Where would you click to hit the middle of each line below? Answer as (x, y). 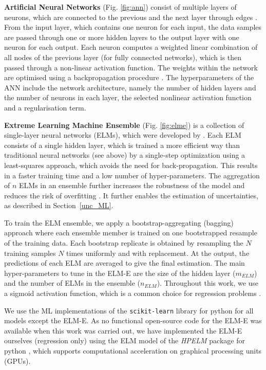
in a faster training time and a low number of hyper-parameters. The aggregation (132, 175)
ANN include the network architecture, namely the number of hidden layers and (130, 87)
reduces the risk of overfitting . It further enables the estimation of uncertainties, (131, 195)
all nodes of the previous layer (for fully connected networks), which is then (123, 57)
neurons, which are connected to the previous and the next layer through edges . (131, 17)
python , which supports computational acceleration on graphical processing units (133, 351)
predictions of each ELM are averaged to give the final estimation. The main (125, 263)
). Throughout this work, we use (208, 283)
